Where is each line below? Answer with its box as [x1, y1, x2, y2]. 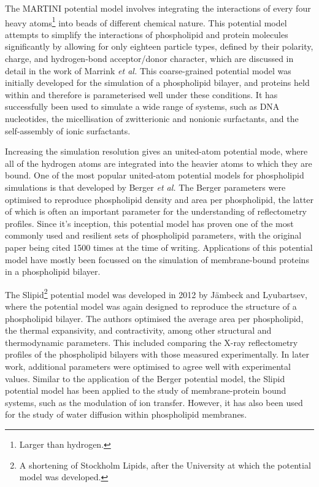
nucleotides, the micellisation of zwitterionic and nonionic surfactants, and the [5, 112, 299, 125]
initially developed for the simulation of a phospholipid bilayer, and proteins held [5, 76, 310, 89]
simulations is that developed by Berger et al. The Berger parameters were [5, 180, 286, 193]
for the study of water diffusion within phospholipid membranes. [5, 408, 247, 421]
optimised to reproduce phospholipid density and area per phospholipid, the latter [5, 193, 314, 205]
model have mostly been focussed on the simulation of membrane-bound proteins [5, 253, 309, 266]
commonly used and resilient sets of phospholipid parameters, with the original [5, 229, 302, 242]
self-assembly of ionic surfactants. [5, 124, 131, 137]
